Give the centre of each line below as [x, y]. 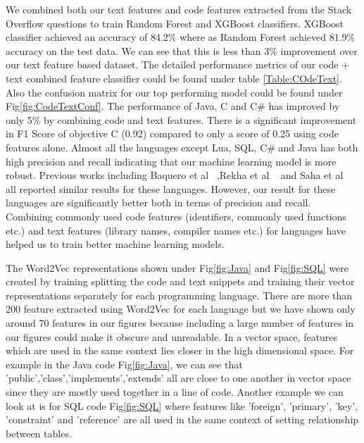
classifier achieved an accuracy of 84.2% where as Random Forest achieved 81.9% [181, 37]
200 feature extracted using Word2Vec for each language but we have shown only [181, 309]
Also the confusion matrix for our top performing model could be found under [174, 92]
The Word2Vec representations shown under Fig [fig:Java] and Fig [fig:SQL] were [177, 267]
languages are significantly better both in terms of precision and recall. [158, 202]
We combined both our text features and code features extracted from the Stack [179, 9]
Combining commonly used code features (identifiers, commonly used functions [176, 216]
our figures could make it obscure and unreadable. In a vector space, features [172, 336]
